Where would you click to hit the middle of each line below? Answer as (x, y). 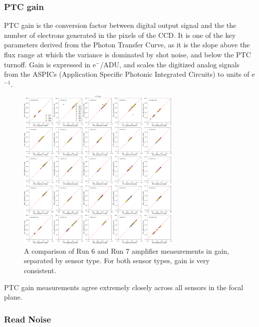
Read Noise (28, 319)
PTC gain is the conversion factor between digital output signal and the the (120, 25)
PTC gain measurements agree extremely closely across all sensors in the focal (124, 287)
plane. (13, 297)
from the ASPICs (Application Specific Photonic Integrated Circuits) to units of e (129, 74)
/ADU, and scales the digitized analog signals (170, 64)
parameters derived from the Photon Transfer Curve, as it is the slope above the (127, 45)
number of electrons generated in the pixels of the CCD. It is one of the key (120, 35)
